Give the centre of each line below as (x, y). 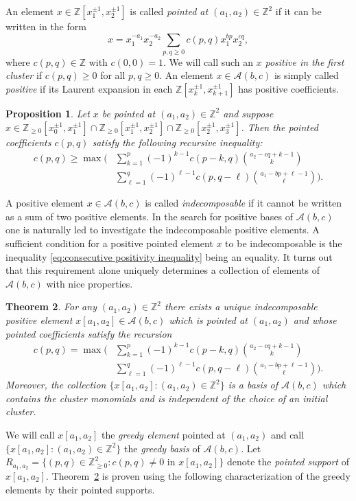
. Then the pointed (280, 127)
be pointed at (129, 113)
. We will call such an (208, 61)
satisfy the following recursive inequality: (177, 142)
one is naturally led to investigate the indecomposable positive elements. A (163, 230)
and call (287, 434)
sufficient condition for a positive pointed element (109, 243)
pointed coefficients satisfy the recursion (89, 333)
